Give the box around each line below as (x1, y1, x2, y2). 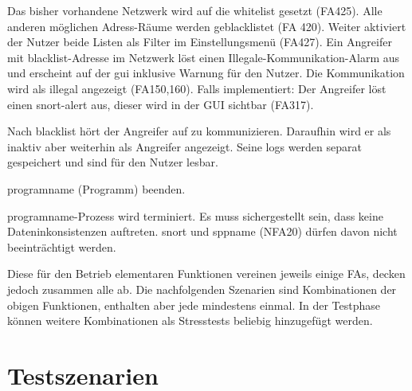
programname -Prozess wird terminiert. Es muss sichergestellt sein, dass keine (7, 207, 383, 224)
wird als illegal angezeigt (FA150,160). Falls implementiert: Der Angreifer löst (7, 80, 386, 96)
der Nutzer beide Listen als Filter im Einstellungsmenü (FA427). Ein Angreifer (7, 33, 392, 50)
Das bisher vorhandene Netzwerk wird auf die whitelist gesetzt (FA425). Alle (7, 2, 383, 18)
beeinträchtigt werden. (7, 238, 116, 255)
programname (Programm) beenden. (7, 180, 186, 197)
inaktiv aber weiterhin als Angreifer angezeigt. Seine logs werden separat (7, 138, 362, 154)
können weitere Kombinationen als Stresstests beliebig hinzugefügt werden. (7, 312, 373, 329)
